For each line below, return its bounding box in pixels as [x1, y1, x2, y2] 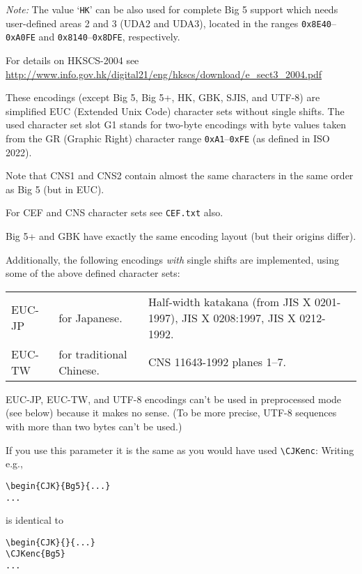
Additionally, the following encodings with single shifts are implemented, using [6, 252, 339, 266]
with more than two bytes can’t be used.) [6, 419, 182, 433]
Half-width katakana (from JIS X [148, 293, 311, 310]
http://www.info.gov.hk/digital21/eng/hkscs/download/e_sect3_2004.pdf [6, 66, 322, 81]
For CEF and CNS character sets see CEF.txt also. [6, 205, 223, 220]
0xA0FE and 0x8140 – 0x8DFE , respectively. [6, 29, 180, 44]
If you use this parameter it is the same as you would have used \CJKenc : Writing [6, 442, 354, 457]
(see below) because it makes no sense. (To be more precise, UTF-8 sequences [6, 405, 337, 420]
